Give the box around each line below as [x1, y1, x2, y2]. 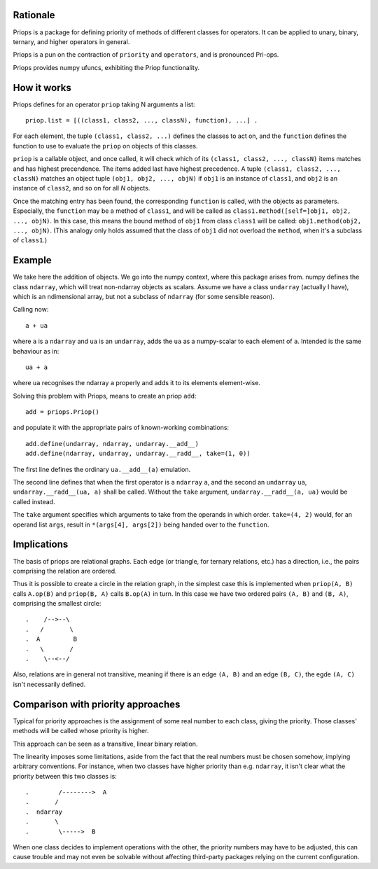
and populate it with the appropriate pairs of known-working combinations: [13, 424, 230, 432]
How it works [13, 81, 71, 94]
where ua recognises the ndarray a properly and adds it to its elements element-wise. [13, 379, 260, 387]
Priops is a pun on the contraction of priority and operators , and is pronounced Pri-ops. [13, 50, 279, 59]
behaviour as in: [13, 347, 59, 355]
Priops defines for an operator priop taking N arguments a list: [13, 100, 195, 109]
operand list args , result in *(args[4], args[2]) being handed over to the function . [13, 520, 269, 529]
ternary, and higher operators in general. [13, 37, 130, 46]
